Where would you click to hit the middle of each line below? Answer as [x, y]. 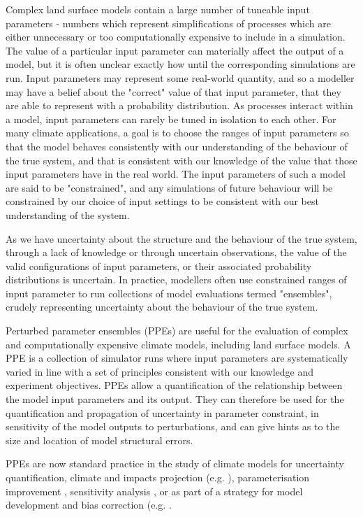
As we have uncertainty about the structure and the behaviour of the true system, [181, 238]
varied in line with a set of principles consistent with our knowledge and [160, 371]
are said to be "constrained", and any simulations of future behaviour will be [169, 187]
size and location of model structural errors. [99, 440]
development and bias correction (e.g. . [89, 505]
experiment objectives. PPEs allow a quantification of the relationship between [174, 385]
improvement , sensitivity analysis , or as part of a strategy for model [154, 491]
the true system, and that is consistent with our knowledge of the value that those [181, 160]
